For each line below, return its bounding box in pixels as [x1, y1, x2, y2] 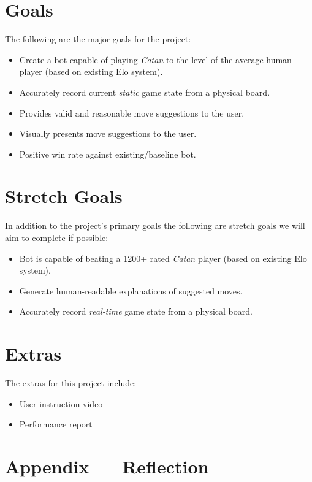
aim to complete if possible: [5, 231, 108, 243]
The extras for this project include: [5, 377, 137, 389]
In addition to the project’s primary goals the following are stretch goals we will [5, 219, 305, 232]
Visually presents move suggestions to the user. [19, 127, 197, 140]
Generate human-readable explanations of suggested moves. [19, 284, 243, 297]
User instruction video [19, 397, 103, 410]
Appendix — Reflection [5, 454, 209, 479]
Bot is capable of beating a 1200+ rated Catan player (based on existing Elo [19, 251, 307, 264]
